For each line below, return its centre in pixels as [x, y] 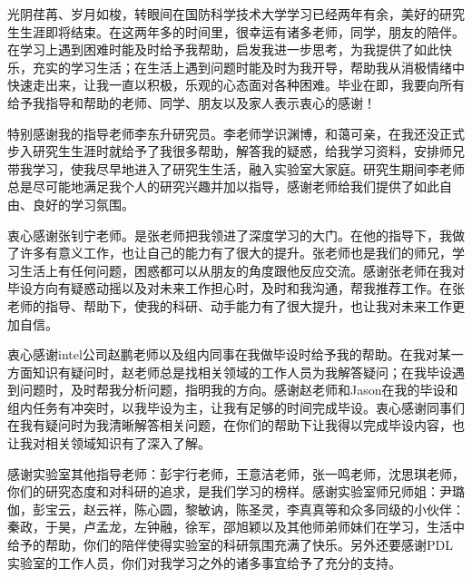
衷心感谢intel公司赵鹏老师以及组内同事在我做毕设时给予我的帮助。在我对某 [229, 354]
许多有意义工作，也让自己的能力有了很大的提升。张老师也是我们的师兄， [236, 253]
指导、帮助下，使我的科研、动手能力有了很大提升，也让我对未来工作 [248, 305]
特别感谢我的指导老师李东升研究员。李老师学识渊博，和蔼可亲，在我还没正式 [236, 133]
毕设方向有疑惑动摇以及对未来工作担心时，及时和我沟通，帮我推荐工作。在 [230, 288]
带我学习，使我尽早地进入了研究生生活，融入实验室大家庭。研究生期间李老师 [236, 168]
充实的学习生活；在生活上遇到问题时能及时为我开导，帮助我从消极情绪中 [248, 67]
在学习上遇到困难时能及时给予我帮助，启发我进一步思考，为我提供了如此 [223, 49]
